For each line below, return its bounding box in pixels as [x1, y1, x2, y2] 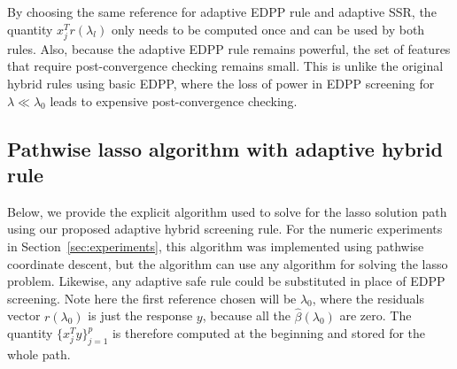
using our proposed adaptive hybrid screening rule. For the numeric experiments [7, 219, 443, 238]
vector [7, 306, 41, 325]
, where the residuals [312, 288, 425, 307]
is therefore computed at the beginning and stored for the [112, 324, 426, 342]
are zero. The [339, 306, 412, 325]
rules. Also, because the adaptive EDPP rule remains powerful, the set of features [7, 39, 451, 58]
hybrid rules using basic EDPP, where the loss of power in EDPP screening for [7, 73, 435, 92]
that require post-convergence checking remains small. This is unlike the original [7, 57, 444, 75]
